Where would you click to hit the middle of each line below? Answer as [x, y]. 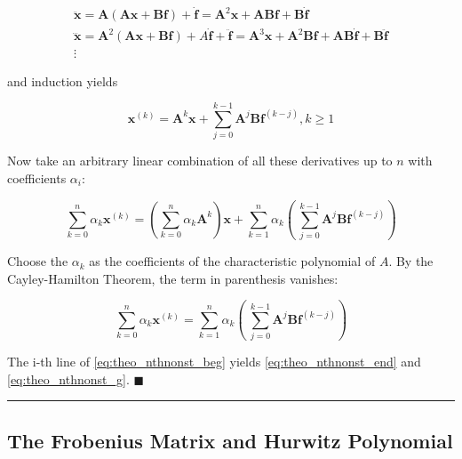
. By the [411, 261]
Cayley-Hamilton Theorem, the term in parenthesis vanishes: [173, 278]
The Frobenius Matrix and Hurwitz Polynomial [230, 440]
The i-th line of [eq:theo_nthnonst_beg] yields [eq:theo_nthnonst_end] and [214, 362]
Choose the [38, 261]
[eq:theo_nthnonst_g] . [68, 378]
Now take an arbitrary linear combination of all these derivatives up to [200, 161]
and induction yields [63, 81]
